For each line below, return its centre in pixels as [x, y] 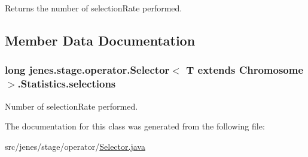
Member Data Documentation [100, 40]
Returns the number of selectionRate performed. [94, 8]
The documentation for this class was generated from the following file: [135, 126]
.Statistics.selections [67, 84]
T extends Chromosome [245, 70]
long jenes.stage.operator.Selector [87, 70]
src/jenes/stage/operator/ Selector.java [75, 146]
